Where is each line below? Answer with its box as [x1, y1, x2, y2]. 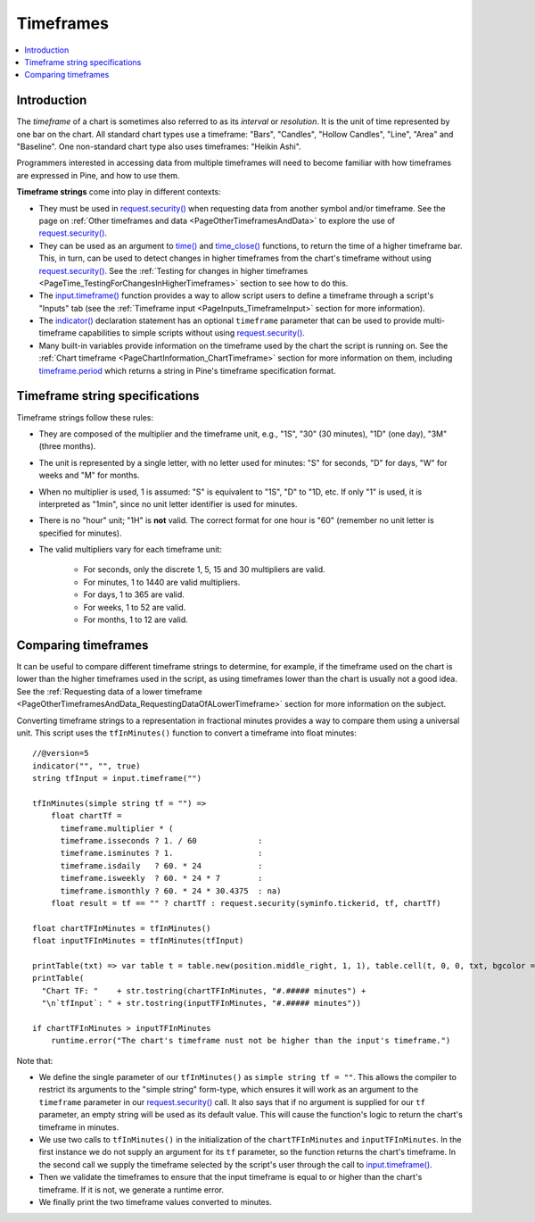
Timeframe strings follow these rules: [16, 411, 153, 423]
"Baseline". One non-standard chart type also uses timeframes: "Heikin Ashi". [16, 141, 302, 152]
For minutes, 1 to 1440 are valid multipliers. [83, 577, 241, 587]
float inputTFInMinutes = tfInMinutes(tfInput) [32, 935, 244, 946]
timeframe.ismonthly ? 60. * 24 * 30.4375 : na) [60, 885, 282, 896]
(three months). [38, 441, 96, 452]
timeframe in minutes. [38, 1121, 119, 1133]
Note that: [16, 1055, 53, 1066]
